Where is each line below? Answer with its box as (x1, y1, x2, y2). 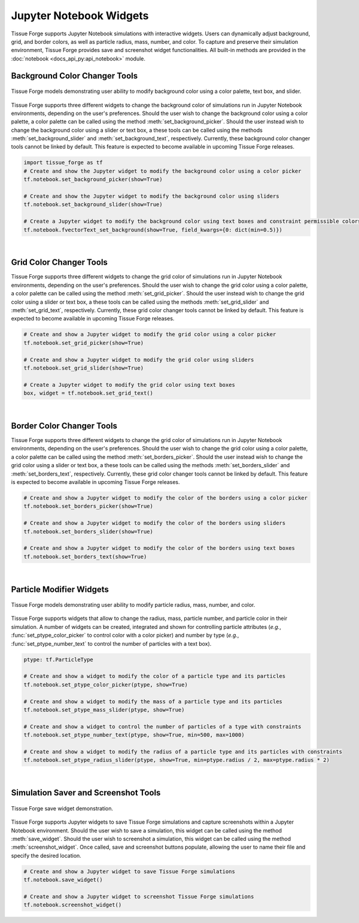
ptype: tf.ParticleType (23, 656, 94, 663)
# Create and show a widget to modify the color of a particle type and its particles (23, 673, 286, 680)
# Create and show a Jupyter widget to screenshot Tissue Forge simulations (23, 893, 254, 900)
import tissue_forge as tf (23, 159, 103, 166)
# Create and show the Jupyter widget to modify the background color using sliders (23, 193, 279, 200)
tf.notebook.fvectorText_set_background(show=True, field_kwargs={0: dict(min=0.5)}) (23, 226, 282, 233)
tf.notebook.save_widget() (23, 876, 103, 883)
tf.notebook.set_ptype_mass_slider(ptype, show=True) (23, 706, 185, 713)
